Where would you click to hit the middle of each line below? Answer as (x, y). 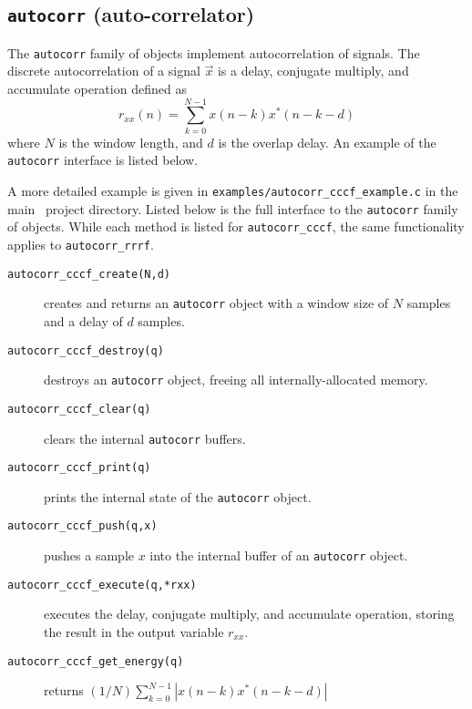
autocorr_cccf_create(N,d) (89, 274)
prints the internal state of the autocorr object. (178, 496)
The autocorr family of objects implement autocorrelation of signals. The (214, 52)
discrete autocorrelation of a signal (104, 71)
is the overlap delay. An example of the (327, 142)
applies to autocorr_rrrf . (81, 244)
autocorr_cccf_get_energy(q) (96, 661)
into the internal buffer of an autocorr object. (279, 555)
